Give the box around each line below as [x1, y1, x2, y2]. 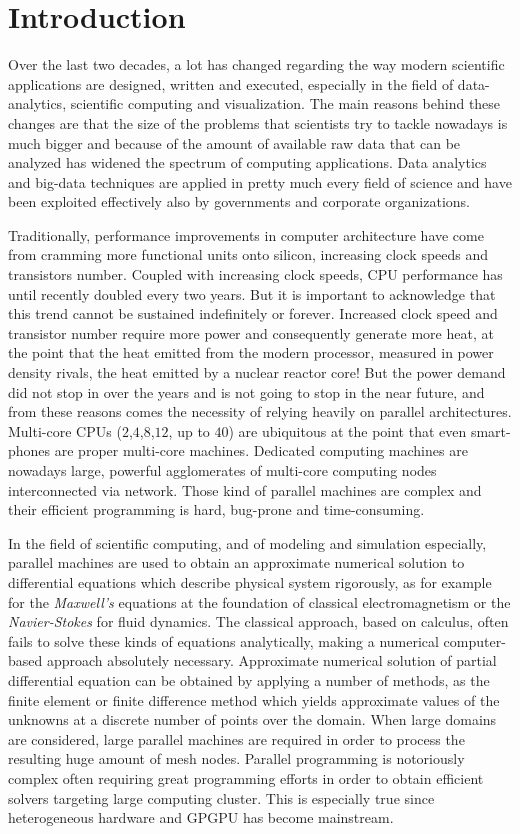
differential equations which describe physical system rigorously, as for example [8, 571, 492, 592]
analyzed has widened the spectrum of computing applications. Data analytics [8, 152, 487, 173]
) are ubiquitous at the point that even [228, 420, 467, 441]
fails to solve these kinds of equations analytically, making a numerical [8, 630, 439, 651]
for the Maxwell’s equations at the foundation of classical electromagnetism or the [8, 591, 511, 612]
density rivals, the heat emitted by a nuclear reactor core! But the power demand [8, 362, 506, 383]
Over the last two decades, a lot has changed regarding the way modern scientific [8, 54, 505, 75]
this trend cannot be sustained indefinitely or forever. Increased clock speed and [8, 303, 498, 324]
